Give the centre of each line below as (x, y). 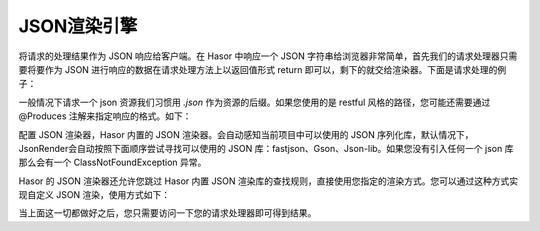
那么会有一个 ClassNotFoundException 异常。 (112, 162)
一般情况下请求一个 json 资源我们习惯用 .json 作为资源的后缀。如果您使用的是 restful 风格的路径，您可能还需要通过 (254, 102)
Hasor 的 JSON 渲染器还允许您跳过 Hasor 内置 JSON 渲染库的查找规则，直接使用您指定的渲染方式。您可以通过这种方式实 (268, 181)
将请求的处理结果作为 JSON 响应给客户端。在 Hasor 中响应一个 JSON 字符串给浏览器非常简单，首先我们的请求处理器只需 (268, 56)
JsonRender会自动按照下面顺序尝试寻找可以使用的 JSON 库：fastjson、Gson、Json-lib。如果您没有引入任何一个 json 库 (266, 148)
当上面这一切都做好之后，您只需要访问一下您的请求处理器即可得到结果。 (167, 213)
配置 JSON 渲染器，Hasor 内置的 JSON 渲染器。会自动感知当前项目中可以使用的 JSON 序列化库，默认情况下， (246, 134)
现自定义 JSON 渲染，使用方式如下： (94, 195)
